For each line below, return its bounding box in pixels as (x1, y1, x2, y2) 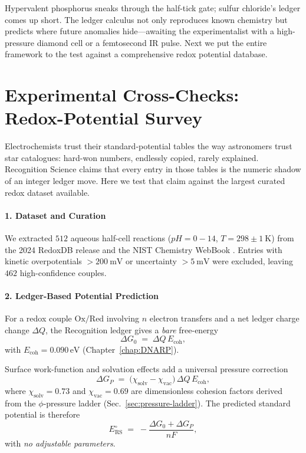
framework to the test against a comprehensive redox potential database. (5, 48, 268, 60)
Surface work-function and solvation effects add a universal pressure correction (5, 363, 288, 375)
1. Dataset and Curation (5, 209, 106, 221)
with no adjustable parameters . (5, 436, 116, 449)
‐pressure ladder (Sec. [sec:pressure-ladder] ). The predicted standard (43, 396, 291, 409)
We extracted (5, 232, 53, 244)
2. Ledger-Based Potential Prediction (5, 290, 159, 302)
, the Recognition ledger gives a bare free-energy (45, 323, 219, 336)
